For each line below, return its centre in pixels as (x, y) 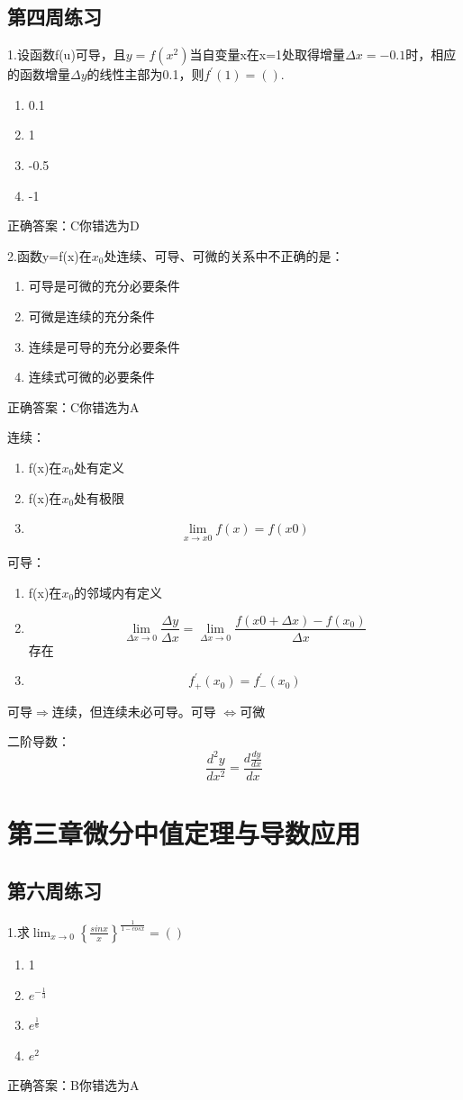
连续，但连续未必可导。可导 (134, 711)
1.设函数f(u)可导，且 (67, 54)
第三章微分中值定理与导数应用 (184, 833)
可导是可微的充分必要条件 (104, 286)
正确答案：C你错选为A (73, 406)
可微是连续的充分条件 (91, 316)
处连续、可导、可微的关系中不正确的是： (224, 255)
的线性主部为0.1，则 (145, 74)
